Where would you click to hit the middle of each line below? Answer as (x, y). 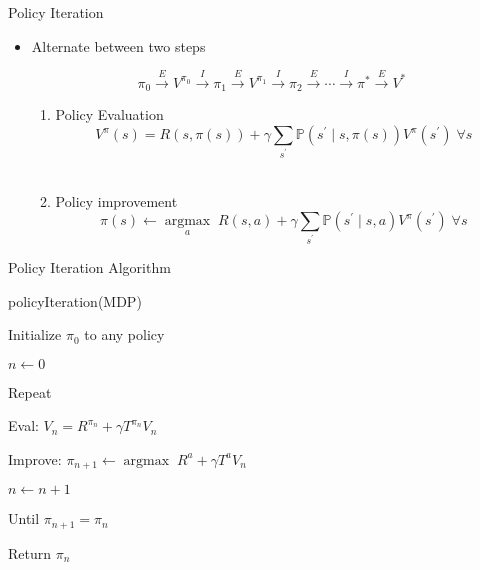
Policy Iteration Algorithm (89, 266)
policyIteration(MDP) (75, 300)
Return (30, 552)
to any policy (124, 334)
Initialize (35, 334)
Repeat (30, 391)
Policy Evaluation (109, 114)
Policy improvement (116, 200)
